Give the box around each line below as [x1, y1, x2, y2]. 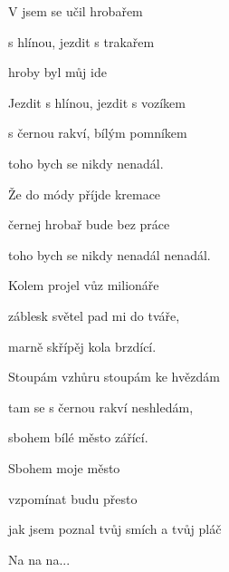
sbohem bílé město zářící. [8, 428, 148, 447]
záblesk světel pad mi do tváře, [8, 305, 180, 325]
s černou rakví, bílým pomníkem [8, 123, 187, 142]
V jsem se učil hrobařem [8, 2, 143, 20]
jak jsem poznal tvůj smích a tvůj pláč [8, 519, 222, 538]
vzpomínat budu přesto [8, 489, 138, 508]
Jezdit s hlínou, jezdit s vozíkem [8, 92, 186, 111]
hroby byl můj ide [8, 63, 107, 82]
